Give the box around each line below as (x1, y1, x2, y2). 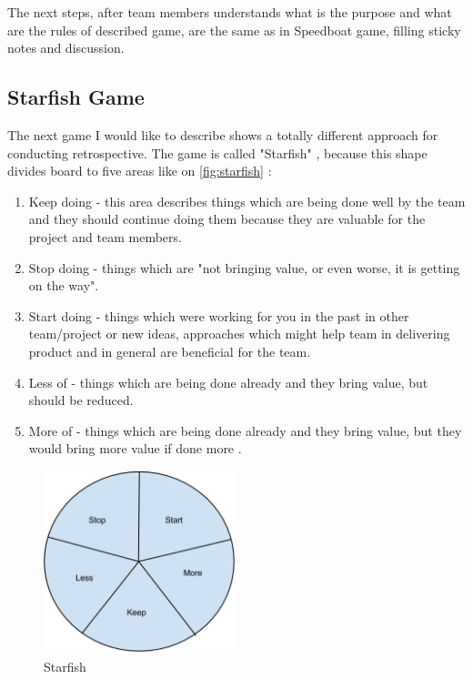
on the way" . (28, 276, 99, 295)
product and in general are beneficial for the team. (28, 341, 311, 360)
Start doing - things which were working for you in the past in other (28, 306, 409, 325)
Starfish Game (7, 83, 145, 111)
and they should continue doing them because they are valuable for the (28, 209, 426, 228)
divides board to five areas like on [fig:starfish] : (7, 161, 272, 180)
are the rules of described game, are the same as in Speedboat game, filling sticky (7, 20, 461, 39)
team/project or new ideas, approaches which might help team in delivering (28, 324, 450, 343)
